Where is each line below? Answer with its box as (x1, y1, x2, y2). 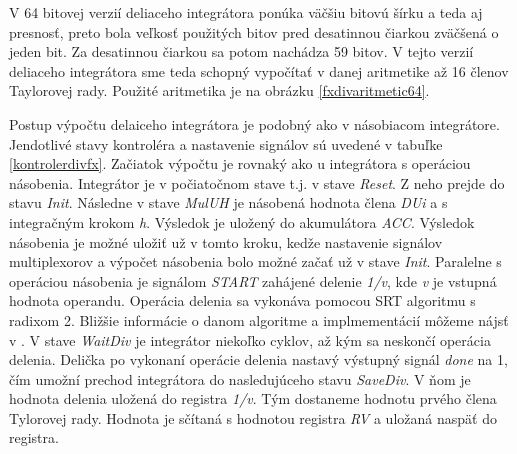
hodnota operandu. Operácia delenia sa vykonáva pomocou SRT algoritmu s (9, 290, 476, 311)
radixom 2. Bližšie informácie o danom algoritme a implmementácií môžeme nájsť (9, 309, 509, 330)
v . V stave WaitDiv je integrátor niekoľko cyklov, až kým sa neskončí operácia (9, 329, 491, 350)
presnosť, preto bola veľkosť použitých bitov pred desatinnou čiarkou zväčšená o (9, 21, 499, 42)
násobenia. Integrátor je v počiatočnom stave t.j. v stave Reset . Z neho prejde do (9, 172, 505, 193)
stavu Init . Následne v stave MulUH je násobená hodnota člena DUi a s (9, 192, 448, 213)
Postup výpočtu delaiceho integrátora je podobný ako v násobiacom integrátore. (9, 113, 500, 134)
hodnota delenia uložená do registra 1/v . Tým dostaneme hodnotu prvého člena (9, 388, 497, 409)
